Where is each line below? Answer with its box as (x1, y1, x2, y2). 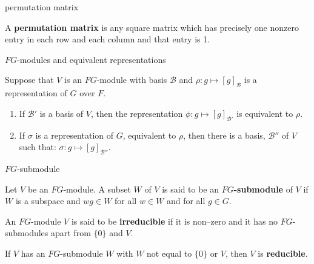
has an (21, 246, 45, 259)
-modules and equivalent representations (17, 53, 166, 65)
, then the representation (90, 107, 183, 119)
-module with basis (96, 73, 167, 86)
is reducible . (258, 246, 308, 259)
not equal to (147, 246, 192, 259)
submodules (5, 226, 48, 239)
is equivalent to (236, 107, 293, 119)
